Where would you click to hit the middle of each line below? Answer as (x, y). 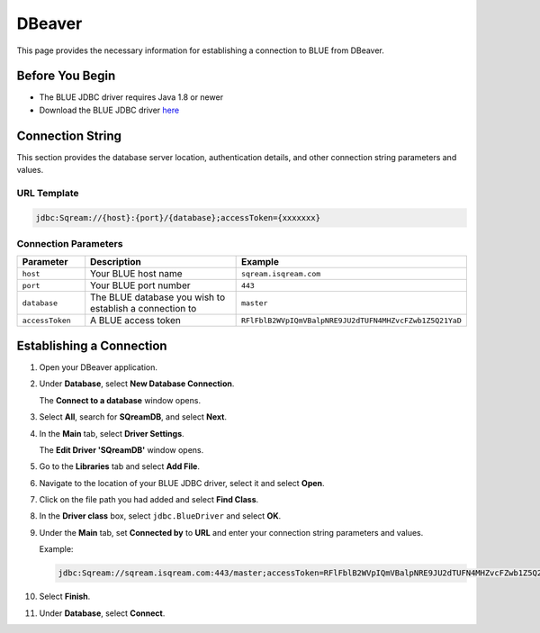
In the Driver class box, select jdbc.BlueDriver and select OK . (160, 516)
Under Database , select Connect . (102, 613)
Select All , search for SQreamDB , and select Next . (133, 417)
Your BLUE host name (137, 274)
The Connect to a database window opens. (120, 400)
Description (116, 262)
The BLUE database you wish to (157, 297)
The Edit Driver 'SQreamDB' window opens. (121, 449)
